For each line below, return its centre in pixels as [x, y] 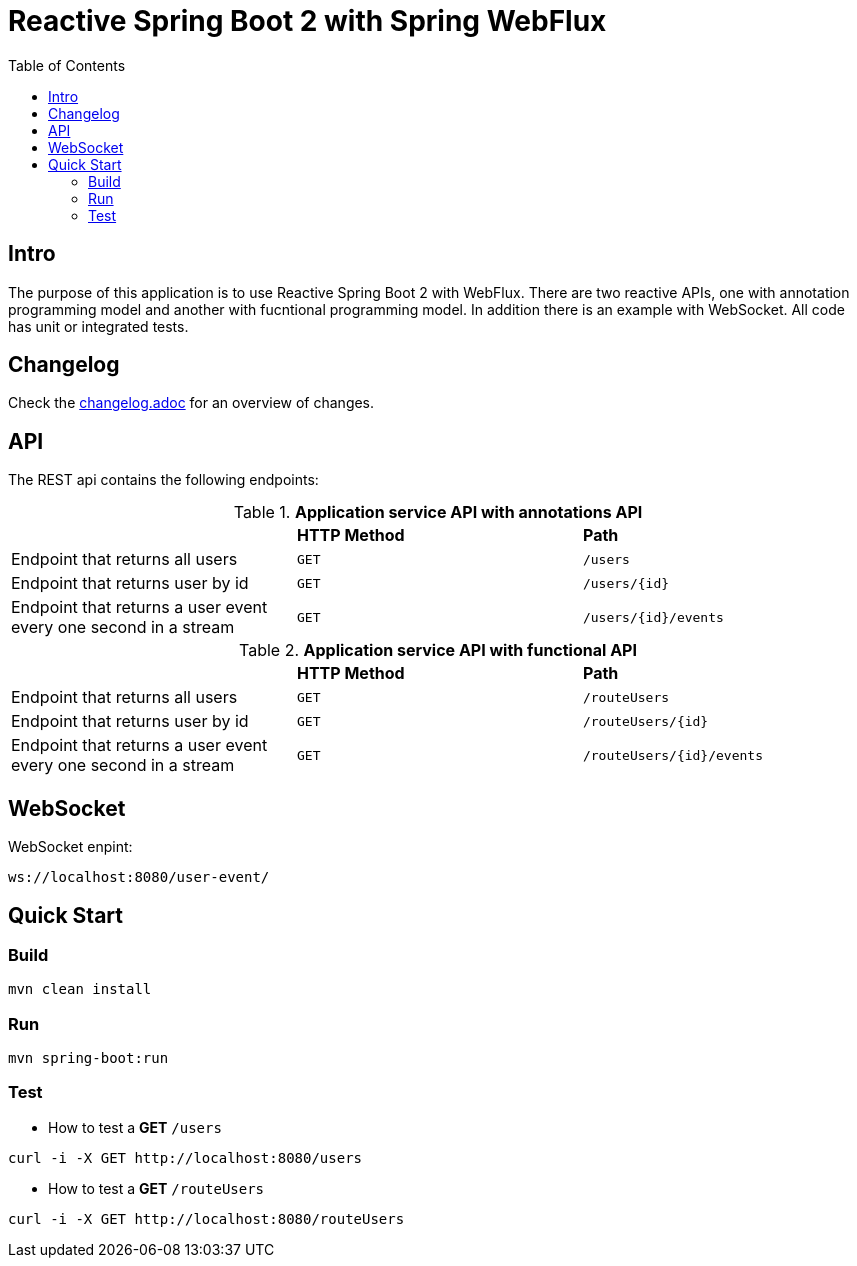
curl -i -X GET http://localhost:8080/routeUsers [206, 1218]
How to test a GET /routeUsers [156, 1188]
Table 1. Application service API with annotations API [438, 512]
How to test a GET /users [135, 1127]
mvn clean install [80, 989]
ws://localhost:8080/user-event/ [139, 877]
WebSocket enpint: [70, 847]
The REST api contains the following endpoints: [163, 480]
